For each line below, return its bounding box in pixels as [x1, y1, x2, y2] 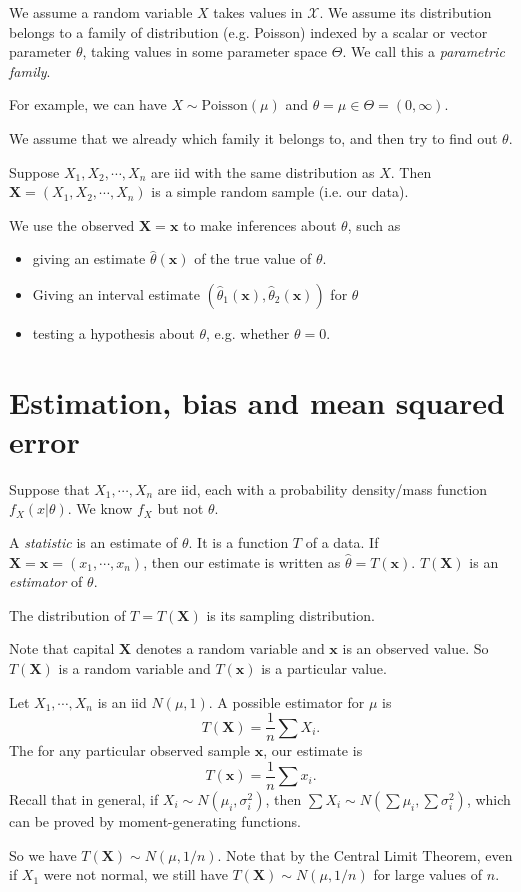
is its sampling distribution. [206, 604, 375, 625]
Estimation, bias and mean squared [9, 381, 505, 422]
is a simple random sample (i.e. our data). [151, 181, 409, 202]
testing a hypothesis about [32, 322, 195, 343]
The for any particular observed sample [9, 740, 251, 761]
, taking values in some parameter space [82, 41, 328, 62]
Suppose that [9, 478, 90, 499]
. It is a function [188, 532, 289, 553]
